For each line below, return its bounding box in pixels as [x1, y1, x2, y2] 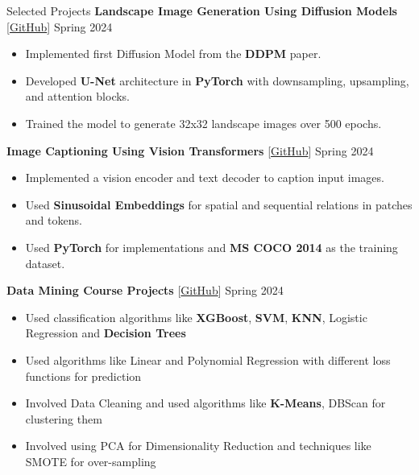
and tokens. [25, 212, 82, 229]
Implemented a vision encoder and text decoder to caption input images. [25, 169, 384, 186]
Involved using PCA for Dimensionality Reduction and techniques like [25, 437, 371, 454]
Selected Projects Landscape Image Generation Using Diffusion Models [6, 2, 397, 19]
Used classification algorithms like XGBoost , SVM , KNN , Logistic [25, 308, 367, 325]
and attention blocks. [25, 88, 131, 105]
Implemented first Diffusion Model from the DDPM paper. [25, 45, 322, 62]
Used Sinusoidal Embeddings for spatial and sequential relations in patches [25, 196, 413, 213]
